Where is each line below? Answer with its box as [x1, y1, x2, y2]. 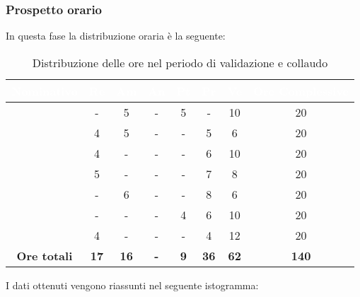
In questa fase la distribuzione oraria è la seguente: [6, 28, 226, 43]
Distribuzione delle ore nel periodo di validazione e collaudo [32, 54, 328, 71]
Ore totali [16, 247, 73, 264]
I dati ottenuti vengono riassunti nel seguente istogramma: [6, 277, 259, 292]
